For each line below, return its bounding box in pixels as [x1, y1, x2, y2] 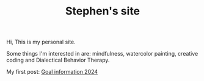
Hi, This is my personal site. [6, 38, 76, 46]
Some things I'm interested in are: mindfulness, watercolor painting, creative [6, 50, 199, 57]
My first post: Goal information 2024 [6, 68, 98, 76]
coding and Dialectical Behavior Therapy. [6, 56, 110, 64]
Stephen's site [65, 4, 140, 18]
